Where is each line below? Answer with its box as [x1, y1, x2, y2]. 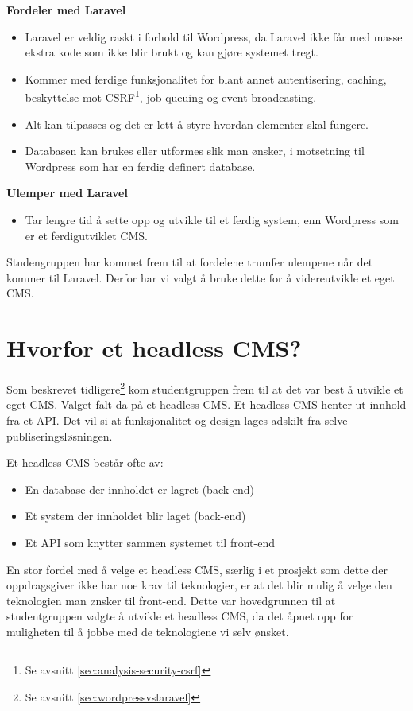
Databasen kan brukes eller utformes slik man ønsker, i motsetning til [25, 142, 365, 159]
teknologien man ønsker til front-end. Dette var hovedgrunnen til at [6, 592, 336, 608]
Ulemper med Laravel [6, 185, 128, 201]
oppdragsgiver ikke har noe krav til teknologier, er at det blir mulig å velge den [6, 577, 392, 593]
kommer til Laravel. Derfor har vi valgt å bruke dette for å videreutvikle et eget [6, 269, 395, 286]
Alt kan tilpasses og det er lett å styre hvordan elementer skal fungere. [25, 115, 369, 132]
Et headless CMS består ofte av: [6, 454, 164, 471]
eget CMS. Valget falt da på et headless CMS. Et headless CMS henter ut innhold [6, 396, 407, 413]
